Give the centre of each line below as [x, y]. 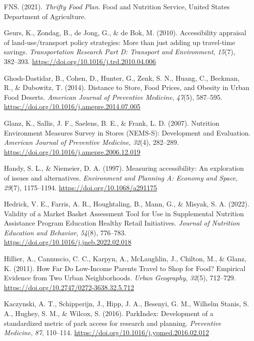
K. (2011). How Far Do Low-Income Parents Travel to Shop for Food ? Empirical [125, 268]
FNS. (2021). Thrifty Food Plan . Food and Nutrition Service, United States [117, 6]
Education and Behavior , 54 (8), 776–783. [65, 232]
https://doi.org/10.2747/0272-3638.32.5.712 [69, 287]
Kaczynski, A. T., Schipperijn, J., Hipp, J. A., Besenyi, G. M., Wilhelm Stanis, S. [127, 304]
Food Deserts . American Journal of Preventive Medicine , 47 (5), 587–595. [113, 97]
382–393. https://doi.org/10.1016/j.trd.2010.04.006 [80, 61]
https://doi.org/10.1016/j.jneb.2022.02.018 [68, 242]
